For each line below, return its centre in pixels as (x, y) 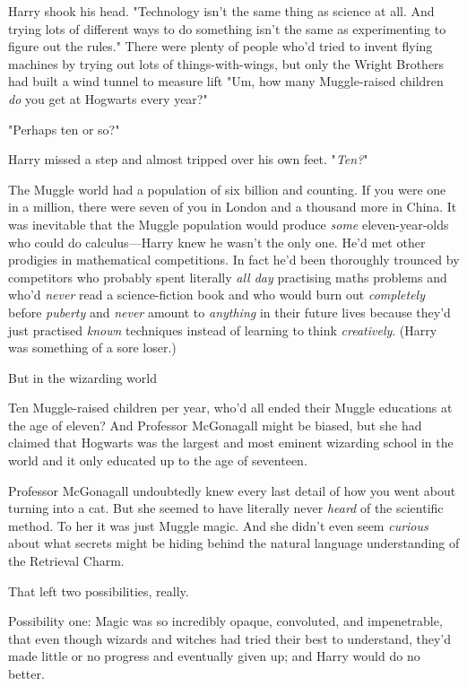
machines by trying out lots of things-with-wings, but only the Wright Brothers (226, 63)
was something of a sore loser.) (92, 347)
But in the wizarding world (82, 377)
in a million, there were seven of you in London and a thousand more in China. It (233, 207)
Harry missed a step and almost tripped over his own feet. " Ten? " (188, 159)
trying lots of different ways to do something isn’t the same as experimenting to (227, 28)
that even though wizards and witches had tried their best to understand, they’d (230, 638)
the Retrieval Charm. (66, 561)
